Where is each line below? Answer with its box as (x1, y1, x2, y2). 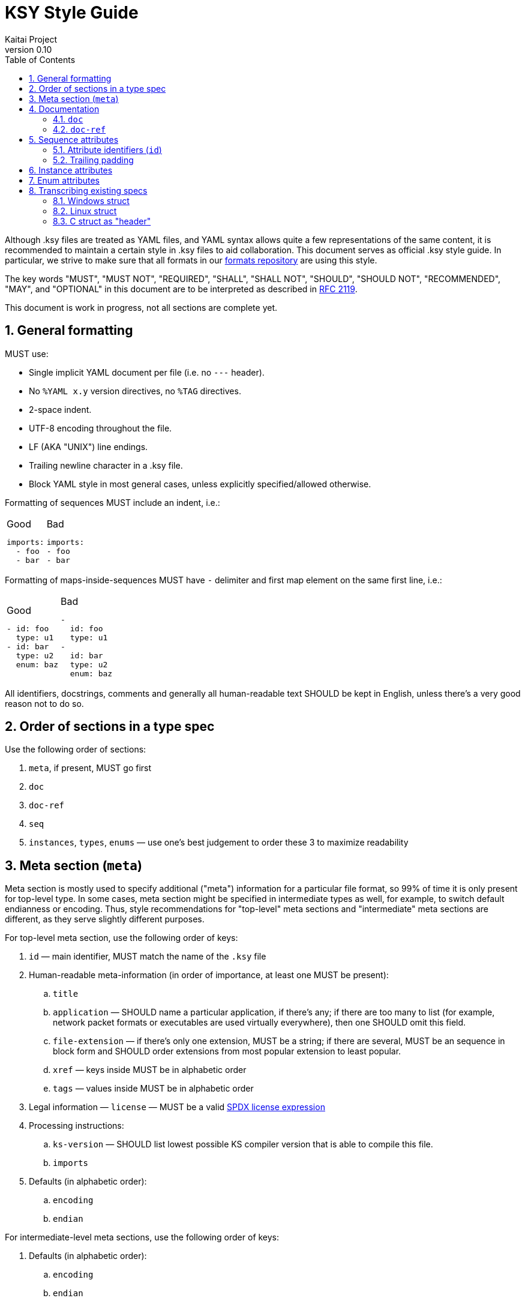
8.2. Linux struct (53, 205, 117, 216)
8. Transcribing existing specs (29, 185, 148, 196)
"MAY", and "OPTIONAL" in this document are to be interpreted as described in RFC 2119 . (5, 283, 358, 294)
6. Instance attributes (29, 164, 113, 175)
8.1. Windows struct (53, 195, 130, 206)
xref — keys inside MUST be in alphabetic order (53, 1065, 247, 1075)
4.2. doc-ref (53, 124, 106, 134)
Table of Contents (5, 54, 76, 65)
